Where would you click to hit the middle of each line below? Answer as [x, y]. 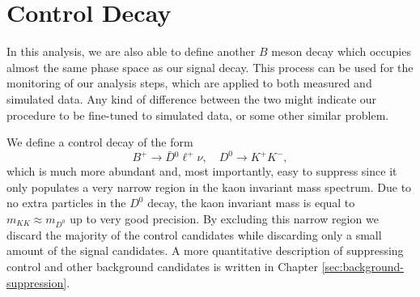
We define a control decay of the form [100, 142]
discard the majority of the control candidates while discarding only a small [194, 234]
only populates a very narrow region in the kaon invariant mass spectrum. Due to [209, 187]
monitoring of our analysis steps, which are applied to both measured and [189, 83]
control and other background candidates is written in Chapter [162, 266]
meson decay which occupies [341, 51]
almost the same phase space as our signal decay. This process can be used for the [210, 67]
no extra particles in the [66, 203]
